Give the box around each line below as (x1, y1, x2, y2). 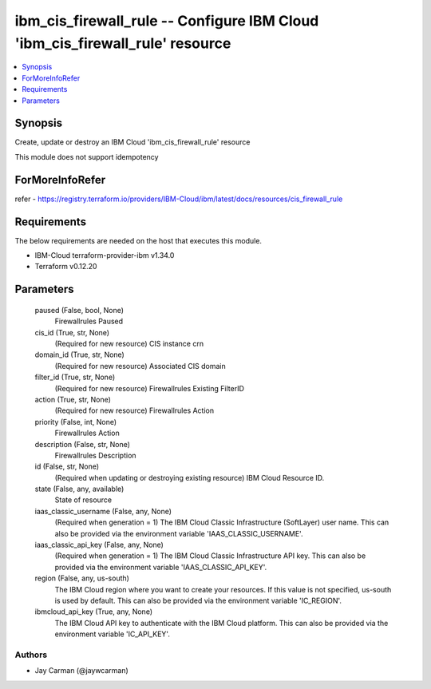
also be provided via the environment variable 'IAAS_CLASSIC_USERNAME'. (54, 529, 303, 538)
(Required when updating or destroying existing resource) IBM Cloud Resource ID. (54, 473, 325, 482)
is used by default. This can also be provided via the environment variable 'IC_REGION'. (54, 596, 342, 605)
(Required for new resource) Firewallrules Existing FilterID (54, 383, 245, 393)
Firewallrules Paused (54, 316, 124, 327)
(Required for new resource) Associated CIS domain (54, 361, 227, 370)
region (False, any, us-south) (34, 573, 129, 583)
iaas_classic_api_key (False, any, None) (34, 540, 164, 550)
